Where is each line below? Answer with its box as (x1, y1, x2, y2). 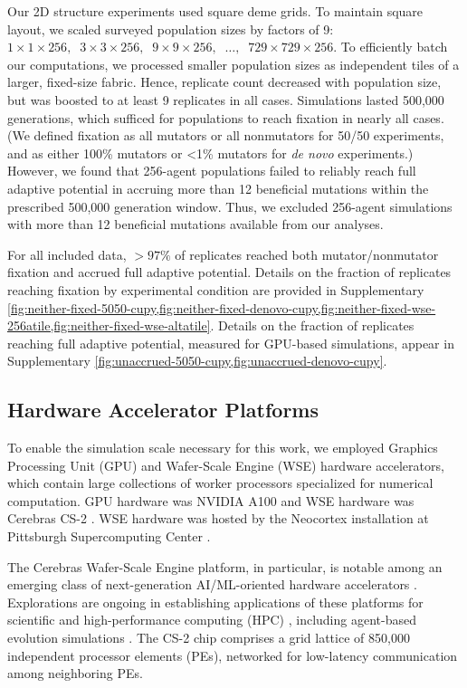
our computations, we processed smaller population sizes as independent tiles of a (7, 54, 460, 73)
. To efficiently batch (333, 37, 448, 56)
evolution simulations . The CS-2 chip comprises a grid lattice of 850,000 (7, 628, 410, 647)
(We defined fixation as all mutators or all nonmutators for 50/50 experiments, (7, 126, 444, 145)
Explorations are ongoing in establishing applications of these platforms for (7, 592, 424, 611)
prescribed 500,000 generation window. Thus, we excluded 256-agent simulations (7, 196, 453, 215)
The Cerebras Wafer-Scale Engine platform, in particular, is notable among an (7, 557, 443, 576)
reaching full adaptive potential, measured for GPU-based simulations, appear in (7, 333, 454, 352)
